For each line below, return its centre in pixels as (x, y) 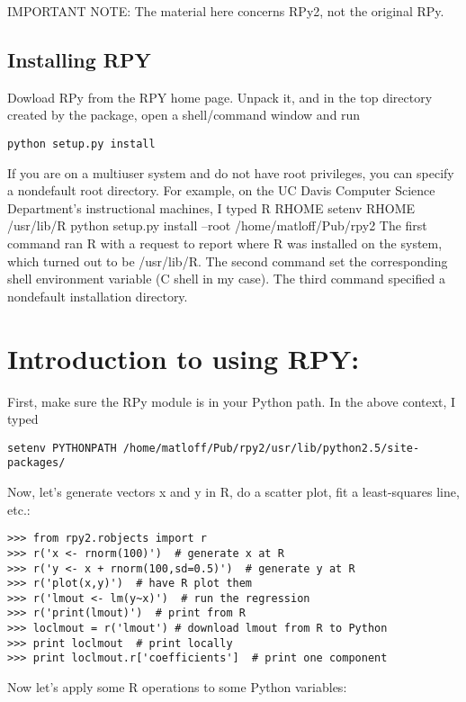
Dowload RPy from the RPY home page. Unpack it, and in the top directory (220, 97)
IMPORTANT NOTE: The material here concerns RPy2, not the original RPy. (226, 11)
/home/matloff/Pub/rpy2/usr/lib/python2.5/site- (271, 448)
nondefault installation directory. (98, 296)
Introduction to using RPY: (184, 358)
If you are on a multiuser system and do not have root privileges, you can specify (231, 172)
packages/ (36, 463)
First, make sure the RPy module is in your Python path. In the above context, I (232, 401)
